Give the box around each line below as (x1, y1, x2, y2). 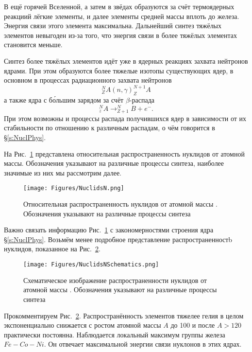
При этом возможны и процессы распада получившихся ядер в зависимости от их (4, 113, 247, 123)
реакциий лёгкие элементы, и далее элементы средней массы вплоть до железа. (4, 11, 239, 21)
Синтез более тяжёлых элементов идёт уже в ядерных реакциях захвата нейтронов (4, 55, 248, 66)
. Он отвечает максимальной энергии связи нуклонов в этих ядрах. (44, 339, 242, 349)
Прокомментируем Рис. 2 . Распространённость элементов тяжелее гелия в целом (4, 310, 244, 320)
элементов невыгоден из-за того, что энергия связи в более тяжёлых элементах (4, 30, 237, 40)
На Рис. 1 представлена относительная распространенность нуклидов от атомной (4, 148, 245, 158)
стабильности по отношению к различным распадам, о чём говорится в (4, 123, 215, 133)
